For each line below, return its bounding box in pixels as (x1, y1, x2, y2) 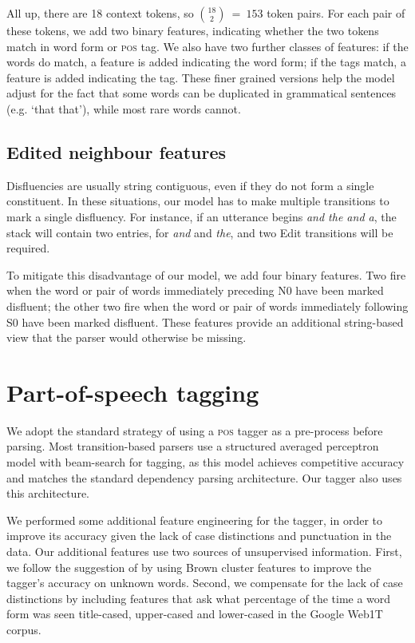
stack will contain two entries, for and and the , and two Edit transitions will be (6, 224, 393, 240)
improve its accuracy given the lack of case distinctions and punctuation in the (6, 527, 392, 544)
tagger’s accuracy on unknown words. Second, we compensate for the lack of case (6, 574, 403, 591)
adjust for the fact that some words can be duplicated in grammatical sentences (6, 85, 397, 101)
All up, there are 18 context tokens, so (6, 5, 194, 21)
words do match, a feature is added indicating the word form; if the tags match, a (6, 54, 406, 70)
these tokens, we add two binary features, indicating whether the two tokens (6, 22, 379, 38)
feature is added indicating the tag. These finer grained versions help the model (6, 69, 395, 85)
